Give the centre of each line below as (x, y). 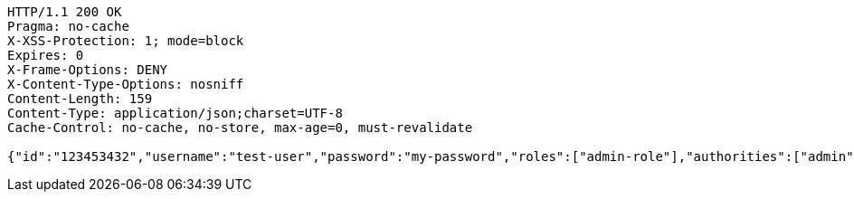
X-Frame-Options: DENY (88, 70)
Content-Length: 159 (80, 99)
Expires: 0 (46, 55)
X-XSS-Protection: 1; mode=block (126, 41)
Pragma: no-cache (68, 26)
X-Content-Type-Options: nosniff (126, 84)
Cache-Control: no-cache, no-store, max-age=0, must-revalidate (240, 128)
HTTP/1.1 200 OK (65, 12)
